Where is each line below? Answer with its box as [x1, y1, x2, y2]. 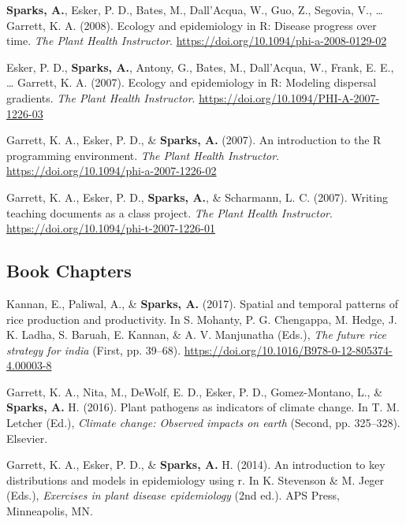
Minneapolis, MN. [6, 503, 93, 519]
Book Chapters [6, 258, 132, 283]
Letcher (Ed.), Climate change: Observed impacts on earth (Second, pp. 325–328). [6, 414, 400, 431]
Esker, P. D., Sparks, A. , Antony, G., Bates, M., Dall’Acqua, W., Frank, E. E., [6, 58, 394, 75]
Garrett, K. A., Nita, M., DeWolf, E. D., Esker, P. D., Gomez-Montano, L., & [6, 383, 383, 400]
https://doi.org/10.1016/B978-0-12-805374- [184, 341, 393, 358]
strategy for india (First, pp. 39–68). [6, 341, 181, 358]
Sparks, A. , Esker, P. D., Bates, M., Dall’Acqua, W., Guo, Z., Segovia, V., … [6, 2, 383, 17]
